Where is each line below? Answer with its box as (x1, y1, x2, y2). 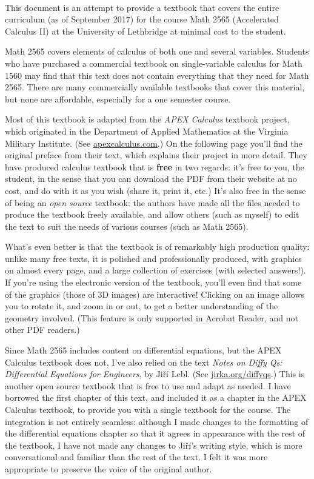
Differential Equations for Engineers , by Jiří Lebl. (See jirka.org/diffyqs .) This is (5, 367, 305, 380)
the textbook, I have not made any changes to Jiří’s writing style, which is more (5, 438, 302, 451)
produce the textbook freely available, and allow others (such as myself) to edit (5, 208, 299, 221)
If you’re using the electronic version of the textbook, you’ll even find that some (5, 276, 302, 289)
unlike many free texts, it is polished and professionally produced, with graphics (5, 252, 302, 264)
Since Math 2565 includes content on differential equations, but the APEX (5, 344, 282, 357)
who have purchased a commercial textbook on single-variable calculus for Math (5, 56, 302, 69)
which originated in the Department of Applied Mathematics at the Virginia (5, 124, 289, 137)
